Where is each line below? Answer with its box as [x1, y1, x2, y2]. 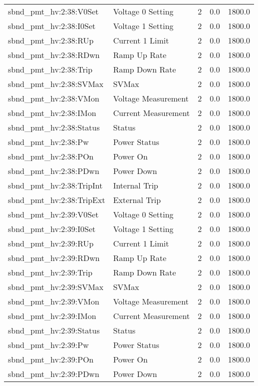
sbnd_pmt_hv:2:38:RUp [8, 34, 94, 46]
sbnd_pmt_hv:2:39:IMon [8, 310, 96, 321]
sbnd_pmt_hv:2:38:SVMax [8, 78, 104, 89]
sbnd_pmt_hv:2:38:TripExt [8, 194, 105, 205]
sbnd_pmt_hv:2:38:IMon [8, 107, 96, 118]
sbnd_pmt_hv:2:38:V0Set [8, 5, 99, 17]
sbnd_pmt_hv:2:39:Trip [8, 266, 93, 278]
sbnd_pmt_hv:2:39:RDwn [8, 252, 100, 263]
